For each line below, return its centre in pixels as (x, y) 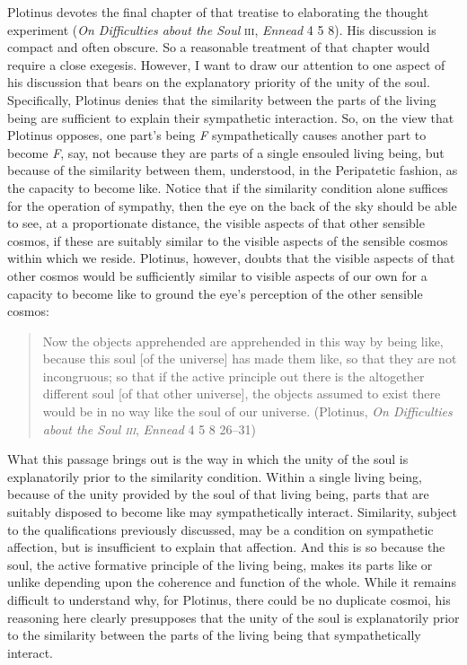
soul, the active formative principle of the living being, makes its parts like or (220, 564)
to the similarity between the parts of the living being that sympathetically (214, 635)
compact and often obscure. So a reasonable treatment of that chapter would (219, 47)
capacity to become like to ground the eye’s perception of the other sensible (215, 293)
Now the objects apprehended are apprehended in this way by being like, (243, 341)
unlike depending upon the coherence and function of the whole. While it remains (232, 582)
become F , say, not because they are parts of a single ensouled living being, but (226, 152)
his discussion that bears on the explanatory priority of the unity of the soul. (219, 82)
